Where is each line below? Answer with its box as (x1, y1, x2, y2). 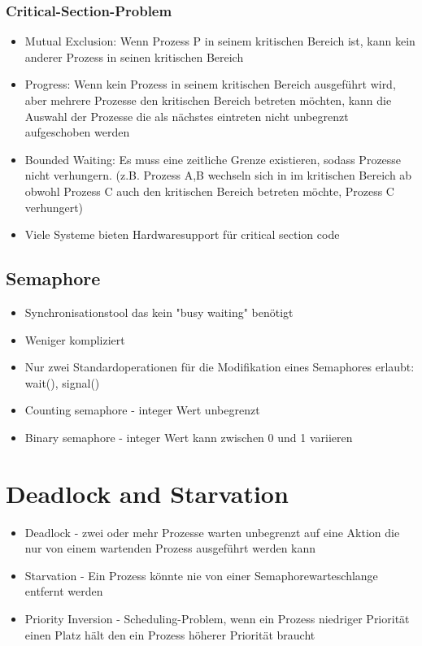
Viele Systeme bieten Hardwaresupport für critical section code (24, 226, 340, 243)
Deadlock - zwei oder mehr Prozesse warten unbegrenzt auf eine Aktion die (24, 523, 400, 540)
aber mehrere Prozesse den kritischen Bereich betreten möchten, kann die (24, 92, 392, 108)
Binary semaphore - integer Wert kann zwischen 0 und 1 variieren (24, 428, 353, 445)
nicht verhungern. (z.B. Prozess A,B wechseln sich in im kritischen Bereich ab (24, 167, 412, 184)
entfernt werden (24, 583, 103, 600)
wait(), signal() (24, 374, 100, 391)
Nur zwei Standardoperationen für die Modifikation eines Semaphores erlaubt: (24, 358, 415, 375)
